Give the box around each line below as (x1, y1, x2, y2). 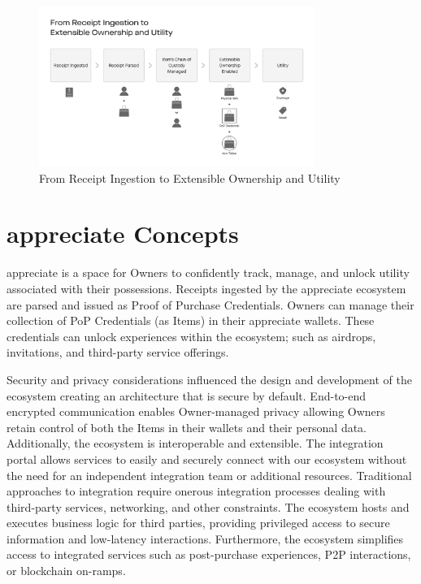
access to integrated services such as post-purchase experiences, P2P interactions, (7, 546, 411, 563)
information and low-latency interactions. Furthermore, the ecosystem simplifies (7, 530, 404, 547)
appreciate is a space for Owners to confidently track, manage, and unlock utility (7, 264, 410, 281)
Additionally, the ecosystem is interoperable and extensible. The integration (7, 435, 384, 452)
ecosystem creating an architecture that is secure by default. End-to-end (7, 387, 367, 404)
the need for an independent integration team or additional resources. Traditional (7, 466, 412, 483)
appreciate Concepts (7, 217, 239, 250)
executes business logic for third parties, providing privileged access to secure (7, 514, 390, 531)
